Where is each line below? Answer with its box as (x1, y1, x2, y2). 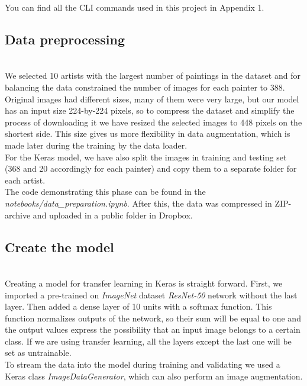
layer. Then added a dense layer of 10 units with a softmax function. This (5, 300, 272, 313)
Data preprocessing (5, 30, 125, 48)
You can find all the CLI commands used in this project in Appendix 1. (5, 1, 264, 13)
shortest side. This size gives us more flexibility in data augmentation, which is (5, 127, 290, 140)
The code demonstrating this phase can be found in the (5, 185, 206, 198)
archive (5, 208, 31, 221)
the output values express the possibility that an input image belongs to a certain (5, 323, 300, 336)
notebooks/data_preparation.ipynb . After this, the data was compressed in (5, 197, 272, 209)
